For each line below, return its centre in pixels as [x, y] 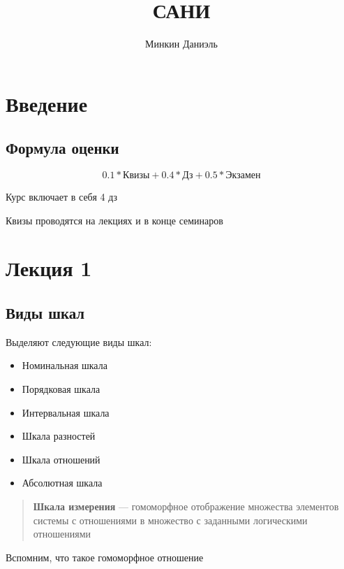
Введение [47, 103]
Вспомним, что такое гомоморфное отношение [105, 557]
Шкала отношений [61, 459]
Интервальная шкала [66, 412]
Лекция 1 [49, 268]
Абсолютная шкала [62, 483]
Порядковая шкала [61, 389]
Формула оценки [62, 148]
